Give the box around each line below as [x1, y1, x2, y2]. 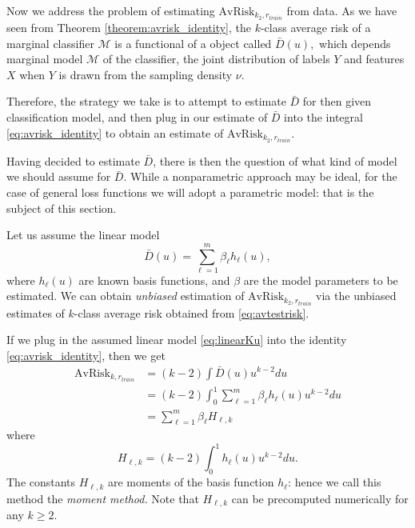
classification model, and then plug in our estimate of [6, 109, 268, 126]
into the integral [284, 109, 363, 126]
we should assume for [6, 168, 111, 185]
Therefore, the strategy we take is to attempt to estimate [6, 93, 286, 110]
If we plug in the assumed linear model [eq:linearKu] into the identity [6, 331, 347, 348]
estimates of [6, 304, 65, 321]
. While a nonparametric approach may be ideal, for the [123, 168, 397, 185]
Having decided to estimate [6, 152, 140, 169]
